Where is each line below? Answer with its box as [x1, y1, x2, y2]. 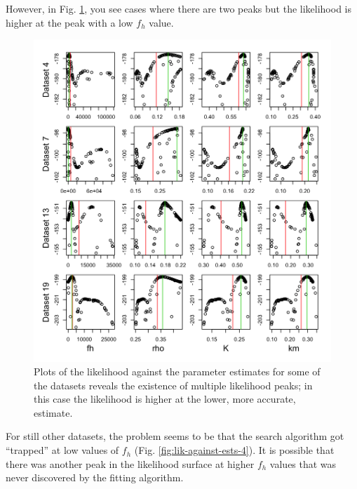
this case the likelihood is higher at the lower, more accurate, [34, 391, 296, 406]
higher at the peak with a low [6, 15, 133, 29]
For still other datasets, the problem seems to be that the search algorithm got [6, 429, 344, 443]
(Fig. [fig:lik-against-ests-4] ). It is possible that [134, 443, 335, 457]
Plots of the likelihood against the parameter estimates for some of [34, 364, 321, 379]
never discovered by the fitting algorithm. [6, 470, 184, 485]
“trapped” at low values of [6, 443, 119, 457]
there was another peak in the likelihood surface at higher [6, 456, 255, 471]
